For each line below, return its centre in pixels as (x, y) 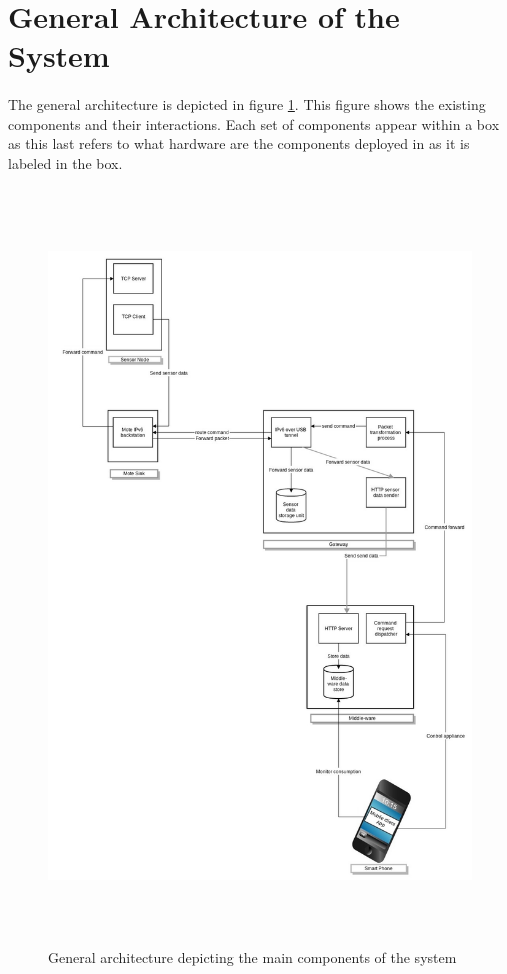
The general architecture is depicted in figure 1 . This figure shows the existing (247, 104)
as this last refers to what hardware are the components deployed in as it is (239, 143)
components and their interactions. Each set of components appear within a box (254, 123)
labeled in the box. (65, 162)
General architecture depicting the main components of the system (252, 957)
